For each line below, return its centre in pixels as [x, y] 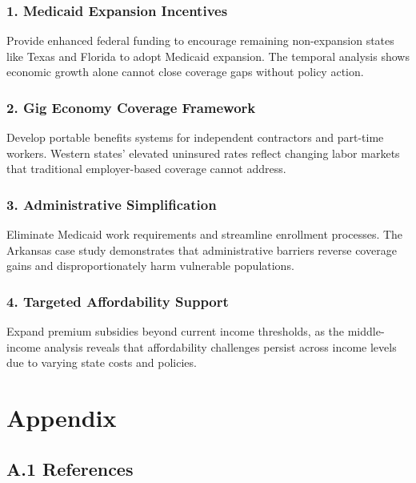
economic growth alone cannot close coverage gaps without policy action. [185, 72]
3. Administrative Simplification [112, 204]
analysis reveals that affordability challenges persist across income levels [220, 346]
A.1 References [70, 468]
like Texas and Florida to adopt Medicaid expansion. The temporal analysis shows [208, 56]
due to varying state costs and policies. [102, 362]
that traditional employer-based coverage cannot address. [146, 169]
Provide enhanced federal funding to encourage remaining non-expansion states [200, 40]
